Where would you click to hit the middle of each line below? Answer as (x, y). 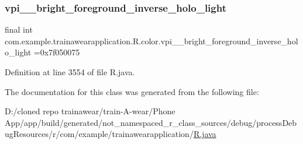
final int (19, 29)
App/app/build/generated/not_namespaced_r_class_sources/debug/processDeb (151, 122)
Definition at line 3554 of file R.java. (70, 72)
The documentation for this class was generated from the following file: (132, 91)
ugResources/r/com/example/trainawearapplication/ (99, 134)
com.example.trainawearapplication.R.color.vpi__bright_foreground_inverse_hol (151, 41)
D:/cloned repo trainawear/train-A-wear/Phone (90, 111)
